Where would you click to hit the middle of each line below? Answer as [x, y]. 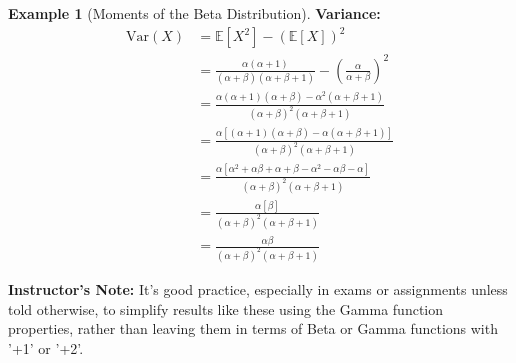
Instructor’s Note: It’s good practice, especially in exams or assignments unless [258, 289]
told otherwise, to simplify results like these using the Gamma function [226, 308]
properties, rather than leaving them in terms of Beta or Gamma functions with [253, 328]
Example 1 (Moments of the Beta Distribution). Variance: [194, 13]
